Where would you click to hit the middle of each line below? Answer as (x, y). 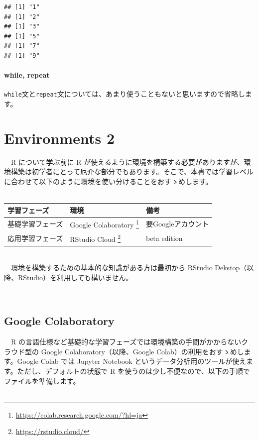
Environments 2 (59, 138)
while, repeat (27, 75)
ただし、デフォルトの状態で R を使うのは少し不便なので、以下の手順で (133, 371)
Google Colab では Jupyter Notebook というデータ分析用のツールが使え (132, 361)
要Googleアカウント (177, 224)
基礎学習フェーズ (35, 224)
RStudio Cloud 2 (95, 238)
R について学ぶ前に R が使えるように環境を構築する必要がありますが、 (127, 162)
